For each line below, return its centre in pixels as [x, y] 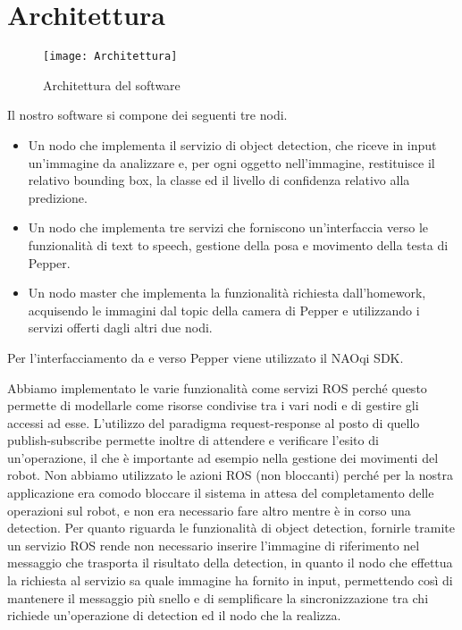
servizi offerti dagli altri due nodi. [120, 328]
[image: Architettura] [110, 57]
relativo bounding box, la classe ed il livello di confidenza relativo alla [219, 180]
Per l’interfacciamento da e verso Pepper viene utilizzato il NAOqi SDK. [206, 357]
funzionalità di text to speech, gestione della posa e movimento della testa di [238, 244]
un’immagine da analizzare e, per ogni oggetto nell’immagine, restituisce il [231, 162]
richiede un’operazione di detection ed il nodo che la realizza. [174, 615]
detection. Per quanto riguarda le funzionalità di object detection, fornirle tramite [231, 528]
